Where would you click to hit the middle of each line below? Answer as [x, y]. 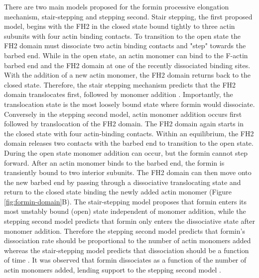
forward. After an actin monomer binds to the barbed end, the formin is [114, 162]
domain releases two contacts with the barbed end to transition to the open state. [129, 143]
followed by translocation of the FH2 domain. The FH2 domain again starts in [124, 124]
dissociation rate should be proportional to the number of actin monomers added [128, 240]
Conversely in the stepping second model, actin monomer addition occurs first [123, 114]
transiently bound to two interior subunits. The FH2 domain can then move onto [128, 172]
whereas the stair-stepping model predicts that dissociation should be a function [127, 250]
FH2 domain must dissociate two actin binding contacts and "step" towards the [125, 46]
